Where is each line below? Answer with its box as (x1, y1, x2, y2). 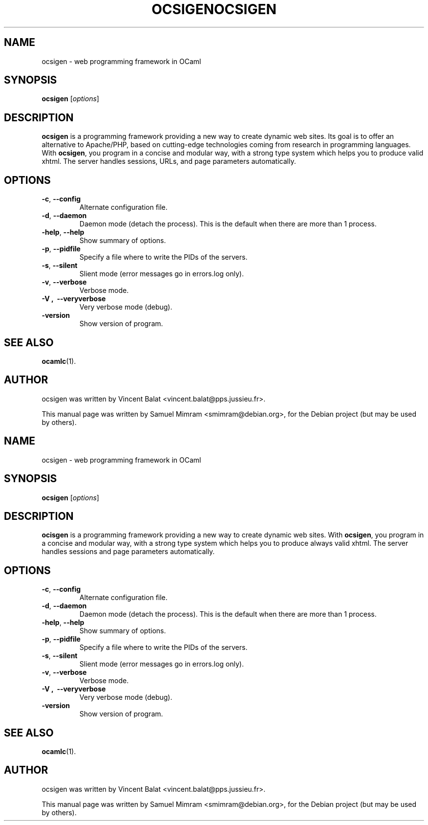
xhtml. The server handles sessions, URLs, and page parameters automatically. (42, 157, 296, 166)
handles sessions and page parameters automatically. (42, 547, 215, 556)
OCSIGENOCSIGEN (151, 1, 277, 18)
